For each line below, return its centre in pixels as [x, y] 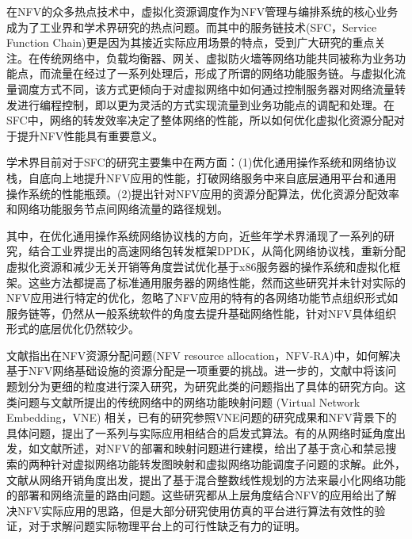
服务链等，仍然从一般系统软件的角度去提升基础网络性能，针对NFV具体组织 [202, 313]
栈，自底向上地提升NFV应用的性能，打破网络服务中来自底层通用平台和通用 [202, 177]
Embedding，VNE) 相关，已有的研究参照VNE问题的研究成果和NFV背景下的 [202, 417]
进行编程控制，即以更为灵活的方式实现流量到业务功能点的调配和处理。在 [206, 104]
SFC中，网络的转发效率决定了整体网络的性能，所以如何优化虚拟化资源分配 [200, 120]
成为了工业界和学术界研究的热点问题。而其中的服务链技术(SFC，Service [192, 27]
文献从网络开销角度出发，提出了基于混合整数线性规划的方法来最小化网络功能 [206, 479]
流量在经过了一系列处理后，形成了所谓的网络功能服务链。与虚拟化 [222, 73]
